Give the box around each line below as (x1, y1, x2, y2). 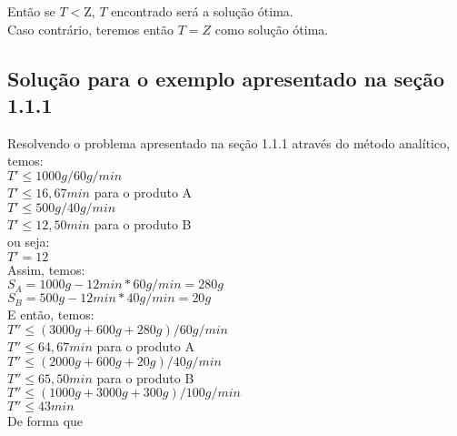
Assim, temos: (7, 259, 85, 279)
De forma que (7, 411, 84, 431)
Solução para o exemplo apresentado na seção (7, 64, 444, 92)
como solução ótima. (214, 19, 329, 38)
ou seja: (7, 232, 50, 251)
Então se (7, 2, 55, 20)
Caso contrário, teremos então (7, 19, 174, 38)
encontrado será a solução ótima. (111, 2, 293, 20)
